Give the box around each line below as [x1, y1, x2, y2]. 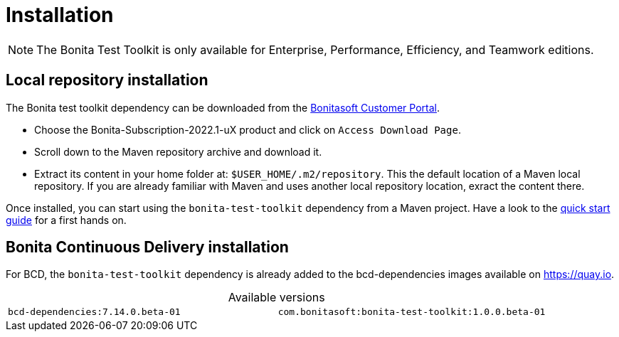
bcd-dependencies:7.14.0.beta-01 [8, 306, 181, 318]
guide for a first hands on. [6, 213, 127, 226]
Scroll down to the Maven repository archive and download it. [34, 145, 322, 158]
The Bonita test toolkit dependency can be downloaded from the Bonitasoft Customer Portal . [6, 101, 440, 114]
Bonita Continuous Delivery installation [6, 238, 289, 257]
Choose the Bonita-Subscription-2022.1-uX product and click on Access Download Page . [34, 123, 461, 136]
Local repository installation [6, 71, 208, 90]
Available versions [228, 290, 325, 305]
